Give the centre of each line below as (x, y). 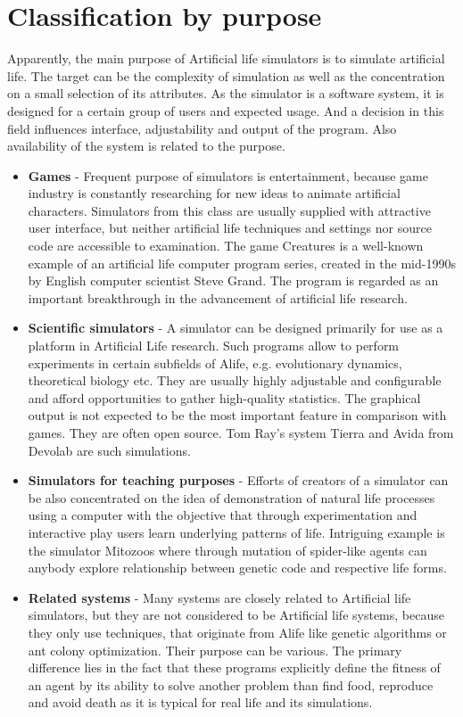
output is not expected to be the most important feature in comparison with (237, 415)
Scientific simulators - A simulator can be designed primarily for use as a (236, 328)
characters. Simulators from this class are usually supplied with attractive (229, 210)
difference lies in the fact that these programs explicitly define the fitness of (234, 668)
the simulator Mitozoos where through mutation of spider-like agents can (227, 550)
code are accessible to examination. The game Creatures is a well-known (226, 246)
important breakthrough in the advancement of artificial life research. (218, 297)
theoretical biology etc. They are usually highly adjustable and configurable (235, 380)
